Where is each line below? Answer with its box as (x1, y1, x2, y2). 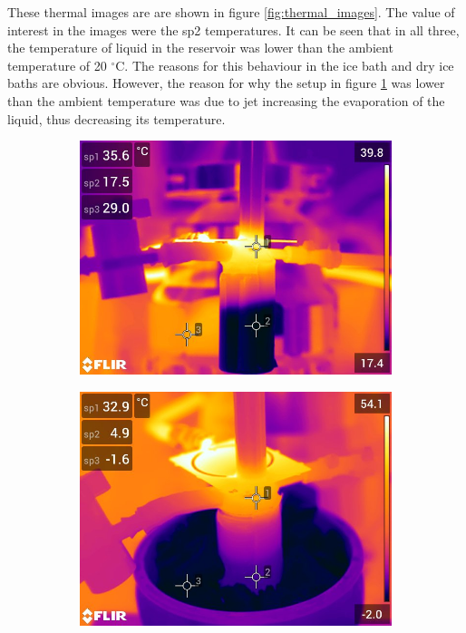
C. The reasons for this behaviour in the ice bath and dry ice (115, 55, 454, 74)
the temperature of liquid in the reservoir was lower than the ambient (7, 38, 393, 57)
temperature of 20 (7, 55, 107, 74)
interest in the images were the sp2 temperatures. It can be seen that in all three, (7, 20, 460, 39)
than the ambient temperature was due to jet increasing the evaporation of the (7, 91, 445, 110)
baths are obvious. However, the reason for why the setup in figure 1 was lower (7, 73, 445, 93)
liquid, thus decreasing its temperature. (7, 109, 226, 128)
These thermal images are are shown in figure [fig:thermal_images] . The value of (7, 3, 455, 21)
